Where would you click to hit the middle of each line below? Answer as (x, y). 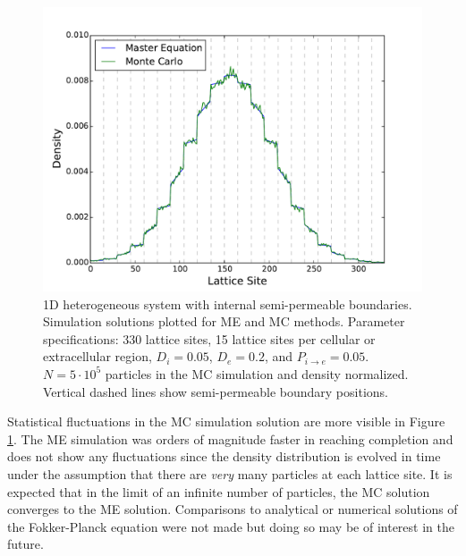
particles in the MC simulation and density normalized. (257, 373)
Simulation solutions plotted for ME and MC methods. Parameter (224, 321)
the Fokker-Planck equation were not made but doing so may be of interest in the (231, 526)
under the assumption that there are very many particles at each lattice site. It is (230, 473)
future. (25, 544)
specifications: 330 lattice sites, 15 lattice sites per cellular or (209, 338)
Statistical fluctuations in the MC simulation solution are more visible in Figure (226, 421)
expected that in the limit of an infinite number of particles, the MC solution (219, 491)
